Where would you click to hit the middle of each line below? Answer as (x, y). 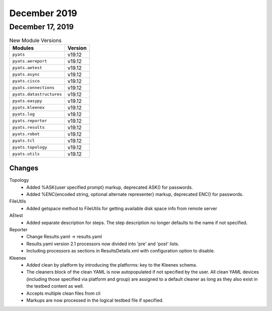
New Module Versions (36, 40)
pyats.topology (30, 147)
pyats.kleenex (28, 108)
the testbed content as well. (55, 286)
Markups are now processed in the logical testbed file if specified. (95, 300)
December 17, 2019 (42, 27)
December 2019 (43, 13)
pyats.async (26, 74)
